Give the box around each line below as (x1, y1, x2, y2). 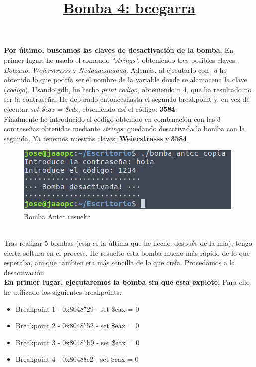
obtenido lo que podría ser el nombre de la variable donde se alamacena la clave (4, 74, 247, 85)
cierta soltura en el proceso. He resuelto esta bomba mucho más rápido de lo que (4, 247, 250, 258)
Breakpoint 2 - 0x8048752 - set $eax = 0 (15, 320, 139, 331)
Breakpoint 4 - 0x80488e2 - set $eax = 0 (15, 354, 139, 364)
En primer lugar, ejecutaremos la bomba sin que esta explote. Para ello (4, 277, 250, 287)
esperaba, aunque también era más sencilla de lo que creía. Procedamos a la (4, 257, 235, 268)
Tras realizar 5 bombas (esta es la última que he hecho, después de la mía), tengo (4, 238, 252, 248)
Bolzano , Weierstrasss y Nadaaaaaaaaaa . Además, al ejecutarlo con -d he (4, 64, 227, 75)
